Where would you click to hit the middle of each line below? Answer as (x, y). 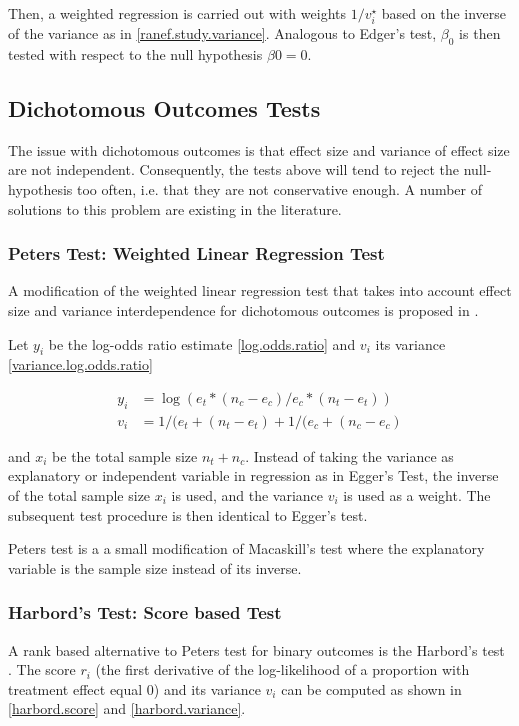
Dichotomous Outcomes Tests (164, 107)
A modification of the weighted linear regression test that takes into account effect (260, 290)
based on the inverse (444, 13)
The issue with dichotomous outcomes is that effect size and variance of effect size (259, 149)
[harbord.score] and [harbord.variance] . (127, 708)
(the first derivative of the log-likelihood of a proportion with (282, 669)
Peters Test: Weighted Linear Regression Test (196, 253)
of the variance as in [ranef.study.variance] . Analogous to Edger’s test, (222, 33)
